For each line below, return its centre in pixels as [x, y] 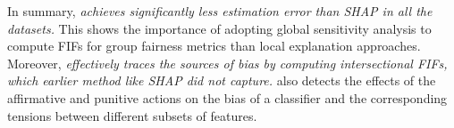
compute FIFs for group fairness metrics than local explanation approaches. [214, 46]
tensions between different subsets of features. [132, 115]
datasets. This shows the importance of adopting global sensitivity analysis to [219, 28]
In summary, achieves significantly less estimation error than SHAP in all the [220, 11]
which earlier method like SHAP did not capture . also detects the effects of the [222, 80]
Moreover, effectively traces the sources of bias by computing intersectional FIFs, [227, 63]
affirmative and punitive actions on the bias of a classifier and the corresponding [227, 97]
